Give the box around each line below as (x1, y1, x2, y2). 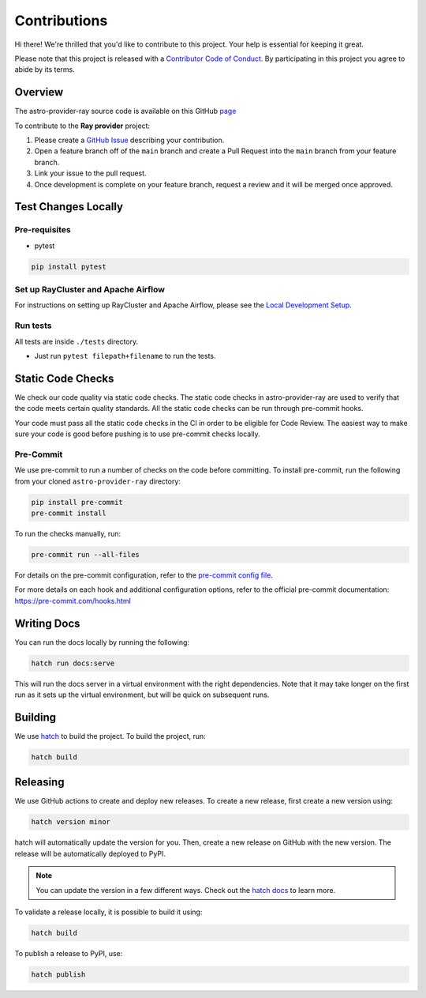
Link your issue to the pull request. (34, 168, 147, 178)
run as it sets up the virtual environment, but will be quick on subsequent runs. (14, 690, 270, 699)
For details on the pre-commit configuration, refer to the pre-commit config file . (14, 570, 274, 580)
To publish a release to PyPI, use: (14, 948, 123, 958)
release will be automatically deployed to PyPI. (14, 849, 166, 858)
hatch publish (31, 970, 86, 979)
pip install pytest (31, 262, 106, 271)
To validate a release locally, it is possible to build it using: (14, 907, 203, 917)
